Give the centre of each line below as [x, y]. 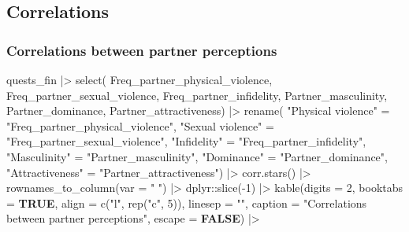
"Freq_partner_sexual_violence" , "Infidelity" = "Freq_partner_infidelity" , [186, 141]
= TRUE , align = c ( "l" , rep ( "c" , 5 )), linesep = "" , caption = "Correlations [187, 203]
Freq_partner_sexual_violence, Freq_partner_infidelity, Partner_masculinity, [197, 95]
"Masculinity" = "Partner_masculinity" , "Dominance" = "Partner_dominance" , [197, 156]
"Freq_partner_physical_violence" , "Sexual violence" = [140, 125]
